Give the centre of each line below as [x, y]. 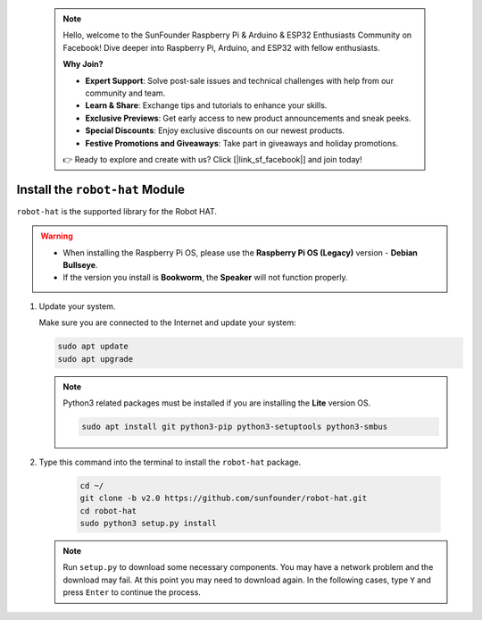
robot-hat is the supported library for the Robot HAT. [117, 211]
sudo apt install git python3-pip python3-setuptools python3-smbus [235, 426]
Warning [57, 236]
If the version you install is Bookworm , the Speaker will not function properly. [205, 278]
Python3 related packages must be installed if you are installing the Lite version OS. [217, 403]
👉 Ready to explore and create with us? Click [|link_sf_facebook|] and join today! [212, 159]
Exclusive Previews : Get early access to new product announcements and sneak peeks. [248, 118]
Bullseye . [80, 264]
